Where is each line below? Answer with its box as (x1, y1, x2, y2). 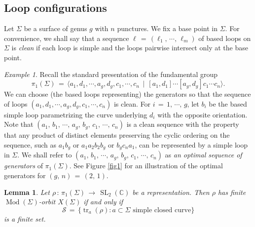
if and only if (83, 196, 123, 207)
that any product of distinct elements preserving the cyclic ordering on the (4, 130, 230, 140)
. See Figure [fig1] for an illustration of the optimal (69, 160, 223, 171)
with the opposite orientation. (157, 109, 248, 119)
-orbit (38, 196, 56, 207)
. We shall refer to (17, 150, 72, 160)
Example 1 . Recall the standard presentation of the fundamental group (4, 69, 218, 79)
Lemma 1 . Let (4, 187, 50, 197)
